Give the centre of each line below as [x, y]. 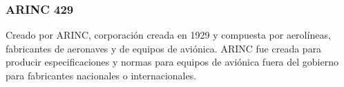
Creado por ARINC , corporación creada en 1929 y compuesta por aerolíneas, [168, 35]
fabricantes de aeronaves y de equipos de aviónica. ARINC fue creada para [164, 48]
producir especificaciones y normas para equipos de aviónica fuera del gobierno [172, 62]
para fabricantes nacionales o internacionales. [101, 75]
